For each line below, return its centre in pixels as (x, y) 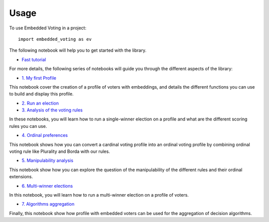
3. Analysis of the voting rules (52, 110)
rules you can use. (28, 126)
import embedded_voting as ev (55, 39)
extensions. (21, 177)
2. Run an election (40, 103)
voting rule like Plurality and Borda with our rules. (60, 151)
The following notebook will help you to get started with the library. (78, 50)
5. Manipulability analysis (48, 161)
